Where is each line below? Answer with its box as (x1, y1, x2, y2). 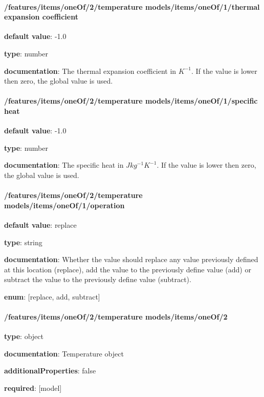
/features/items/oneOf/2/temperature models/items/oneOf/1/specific (4, 95, 258, 106)
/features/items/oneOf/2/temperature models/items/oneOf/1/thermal (4, 1, 260, 12)
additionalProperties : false (4, 365, 96, 376)
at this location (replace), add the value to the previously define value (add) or (4, 264, 251, 274)
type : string (4, 236, 42, 247)
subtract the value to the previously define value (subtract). (4, 274, 191, 285)
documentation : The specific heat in (4, 160, 124, 170)
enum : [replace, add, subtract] (4, 291, 100, 302)
